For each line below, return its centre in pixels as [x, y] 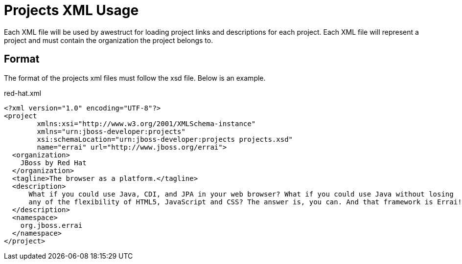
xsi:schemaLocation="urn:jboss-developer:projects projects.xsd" [165, 139]
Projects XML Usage [71, 10]
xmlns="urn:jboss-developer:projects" [111, 131]
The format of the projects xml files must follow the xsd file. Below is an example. [135, 78]
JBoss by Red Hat [53, 163]
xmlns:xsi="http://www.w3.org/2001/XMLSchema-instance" [146, 123]
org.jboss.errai [51, 225]
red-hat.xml [23, 93]
